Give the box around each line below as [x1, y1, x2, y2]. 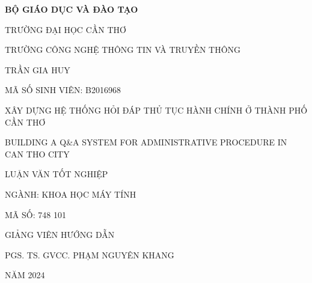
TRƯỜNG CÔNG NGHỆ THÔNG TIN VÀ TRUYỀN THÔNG [5, 43, 241, 56]
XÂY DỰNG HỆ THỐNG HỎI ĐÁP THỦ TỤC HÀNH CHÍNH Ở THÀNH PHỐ [5, 103, 308, 116]
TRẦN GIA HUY [5, 63, 70, 76]
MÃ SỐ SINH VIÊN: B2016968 [5, 84, 121, 96]
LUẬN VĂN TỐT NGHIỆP [5, 168, 108, 180]
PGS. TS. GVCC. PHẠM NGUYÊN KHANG [5, 248, 174, 261]
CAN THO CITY [5, 147, 70, 160]
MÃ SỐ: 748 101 [5, 208, 66, 221]
